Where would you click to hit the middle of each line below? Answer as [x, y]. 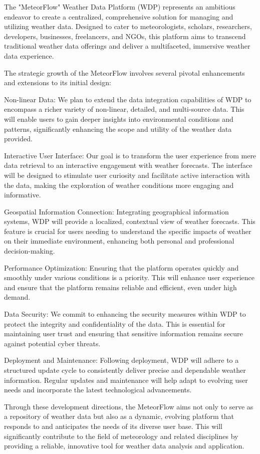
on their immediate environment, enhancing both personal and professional [119, 241]
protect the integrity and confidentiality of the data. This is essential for [115, 323]
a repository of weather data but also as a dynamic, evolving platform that [119, 416]
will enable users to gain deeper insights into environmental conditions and [119, 119]
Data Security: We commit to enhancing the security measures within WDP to [125, 314]
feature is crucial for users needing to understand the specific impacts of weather [128, 231]
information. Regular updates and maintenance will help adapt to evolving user [126, 380]
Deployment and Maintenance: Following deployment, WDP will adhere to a [121, 360]
